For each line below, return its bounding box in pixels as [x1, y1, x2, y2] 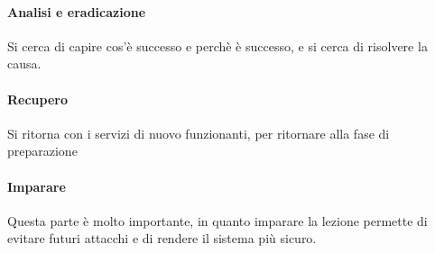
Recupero [7, 89, 69, 108]
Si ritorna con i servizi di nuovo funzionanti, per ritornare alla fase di [7, 123, 390, 142]
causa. [7, 54, 42, 73]
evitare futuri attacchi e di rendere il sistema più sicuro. [7, 229, 317, 248]
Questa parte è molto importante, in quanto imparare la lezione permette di [7, 211, 428, 230]
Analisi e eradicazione [7, 2, 146, 21]
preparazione [7, 141, 78, 160]
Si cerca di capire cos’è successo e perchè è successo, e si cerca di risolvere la [7, 36, 428, 55]
